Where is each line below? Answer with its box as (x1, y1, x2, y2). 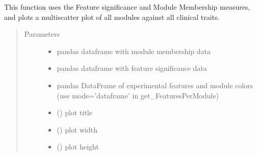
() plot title (57, 107, 92, 118)
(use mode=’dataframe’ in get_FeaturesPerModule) (57, 90, 219, 100)
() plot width (57, 124, 97, 135)
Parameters (24, 29, 60, 39)
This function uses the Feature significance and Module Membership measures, (4, 2, 250, 12)
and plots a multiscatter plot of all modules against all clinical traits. (4, 11, 220, 22)
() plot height (57, 141, 99, 152)
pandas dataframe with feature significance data (57, 63, 207, 73)
